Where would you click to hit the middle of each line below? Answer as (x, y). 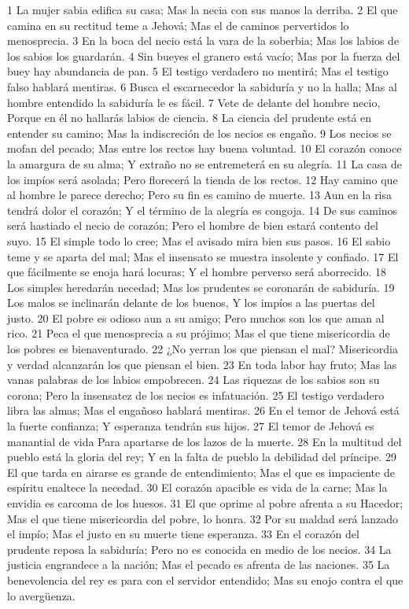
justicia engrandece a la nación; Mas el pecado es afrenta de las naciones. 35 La (199, 565)
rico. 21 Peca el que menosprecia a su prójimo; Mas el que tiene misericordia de (199, 333)
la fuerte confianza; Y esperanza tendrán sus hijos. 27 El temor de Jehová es (191, 426)
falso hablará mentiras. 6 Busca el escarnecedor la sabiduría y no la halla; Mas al (202, 86)
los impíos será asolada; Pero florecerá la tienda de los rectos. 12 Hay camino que (203, 179)
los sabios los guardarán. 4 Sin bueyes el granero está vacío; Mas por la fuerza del (204, 55)
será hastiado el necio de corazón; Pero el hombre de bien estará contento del (193, 225)
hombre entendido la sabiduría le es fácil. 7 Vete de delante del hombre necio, (194, 102)
